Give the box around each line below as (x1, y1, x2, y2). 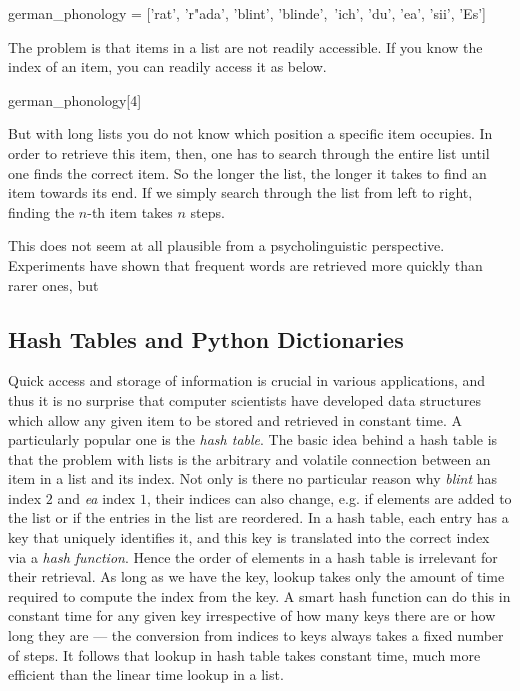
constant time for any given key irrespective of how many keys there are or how (8, 605, 496, 626)
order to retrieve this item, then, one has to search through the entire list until (8, 142, 490, 163)
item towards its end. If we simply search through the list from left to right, (8, 182, 473, 203)
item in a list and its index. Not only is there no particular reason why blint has (8, 468, 498, 489)
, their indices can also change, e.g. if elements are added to (146, 487, 512, 508)
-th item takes (87, 201, 173, 222)
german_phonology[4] (8, 89, 142, 110)
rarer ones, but (8, 274, 99, 295)
